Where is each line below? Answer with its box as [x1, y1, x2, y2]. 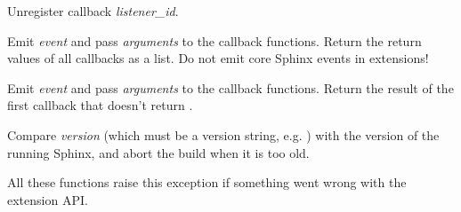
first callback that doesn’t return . [7, 96, 193, 114]
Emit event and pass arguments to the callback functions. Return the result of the [7, 78, 454, 97]
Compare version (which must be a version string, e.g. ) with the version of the [7, 125, 440, 144]
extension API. [7, 190, 88, 208]
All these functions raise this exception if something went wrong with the [7, 173, 407, 192]
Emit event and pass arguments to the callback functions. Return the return [7, 31, 422, 50]
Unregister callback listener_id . [7, 2, 179, 20]
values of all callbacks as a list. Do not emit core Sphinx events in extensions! [7, 49, 429, 67]
